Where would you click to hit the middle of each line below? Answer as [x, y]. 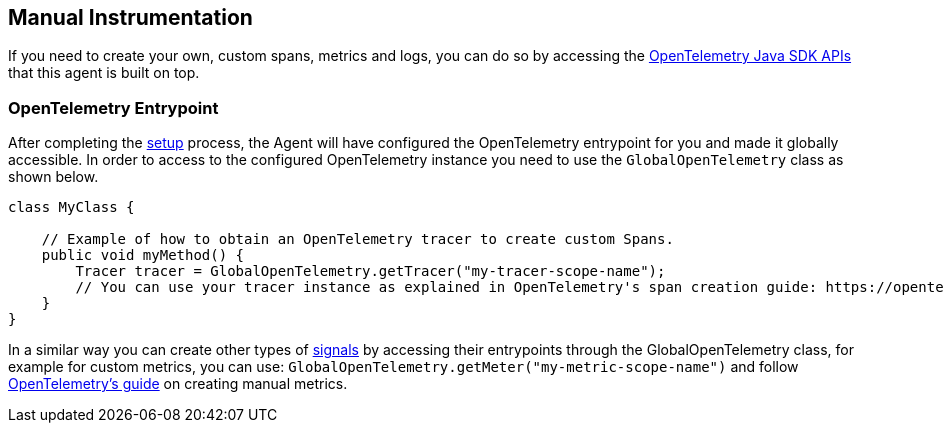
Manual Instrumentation [130, 17]
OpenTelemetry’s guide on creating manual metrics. [178, 384]
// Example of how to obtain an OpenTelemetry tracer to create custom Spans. [357, 239]
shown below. [53, 177]
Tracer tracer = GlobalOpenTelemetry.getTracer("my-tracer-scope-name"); [370, 271]
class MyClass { [71, 207]
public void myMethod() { [143, 255]
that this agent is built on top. [104, 73]
